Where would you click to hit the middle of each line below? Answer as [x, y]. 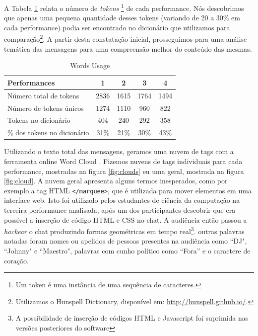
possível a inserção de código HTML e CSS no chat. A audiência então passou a [126, 219]
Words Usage [90, 65]
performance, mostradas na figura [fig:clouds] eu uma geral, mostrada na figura [124, 171]
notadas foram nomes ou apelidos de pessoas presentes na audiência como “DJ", [126, 241]
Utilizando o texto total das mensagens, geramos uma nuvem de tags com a [119, 151]
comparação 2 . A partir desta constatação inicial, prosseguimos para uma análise [126, 38]
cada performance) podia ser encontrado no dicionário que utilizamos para [117, 27]
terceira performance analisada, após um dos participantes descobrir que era [120, 210]
